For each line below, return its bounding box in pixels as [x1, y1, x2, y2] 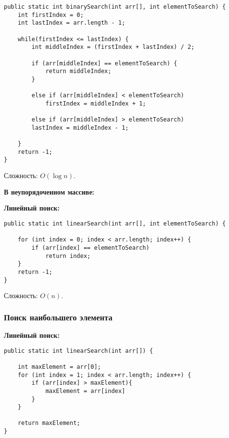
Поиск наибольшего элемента [4, 311, 113, 323]
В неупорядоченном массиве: [4, 186, 94, 196]
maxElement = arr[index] [45, 387, 125, 394]
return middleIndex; [45, 68, 111, 75]
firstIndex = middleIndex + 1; [45, 100, 146, 107]
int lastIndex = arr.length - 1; [17, 19, 125, 27]
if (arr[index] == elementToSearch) [31, 244, 150, 251]
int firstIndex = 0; [17, 11, 84, 18]
